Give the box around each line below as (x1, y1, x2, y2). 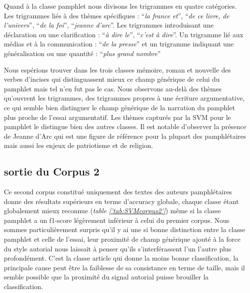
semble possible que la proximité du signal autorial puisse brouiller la (4, 272, 209, 282)
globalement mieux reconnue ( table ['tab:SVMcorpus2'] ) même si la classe (4, 205, 221, 216)
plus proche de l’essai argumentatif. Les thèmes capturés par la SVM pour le (4, 112, 231, 122)
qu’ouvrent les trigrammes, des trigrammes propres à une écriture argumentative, (4, 93, 245, 103)
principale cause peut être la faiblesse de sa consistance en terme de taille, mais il (4, 262, 245, 272)
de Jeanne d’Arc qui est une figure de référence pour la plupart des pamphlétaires (4, 131, 246, 141)
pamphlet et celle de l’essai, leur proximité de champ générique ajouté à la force (4, 234, 241, 244)
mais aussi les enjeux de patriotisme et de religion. (4, 140, 153, 150)
